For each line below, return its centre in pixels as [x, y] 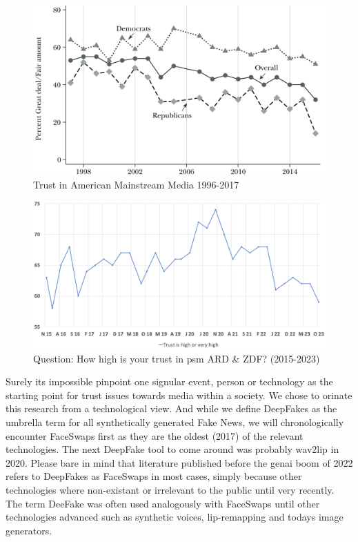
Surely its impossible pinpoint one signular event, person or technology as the [169, 381]
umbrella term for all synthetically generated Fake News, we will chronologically [175, 422]
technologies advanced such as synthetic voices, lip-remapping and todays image [175, 517]
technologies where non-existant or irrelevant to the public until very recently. [170, 489]
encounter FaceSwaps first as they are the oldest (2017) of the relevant [155, 435]
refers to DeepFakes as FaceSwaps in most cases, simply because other [154, 476]
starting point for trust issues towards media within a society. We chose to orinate [179, 395]
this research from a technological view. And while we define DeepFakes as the [171, 408]
